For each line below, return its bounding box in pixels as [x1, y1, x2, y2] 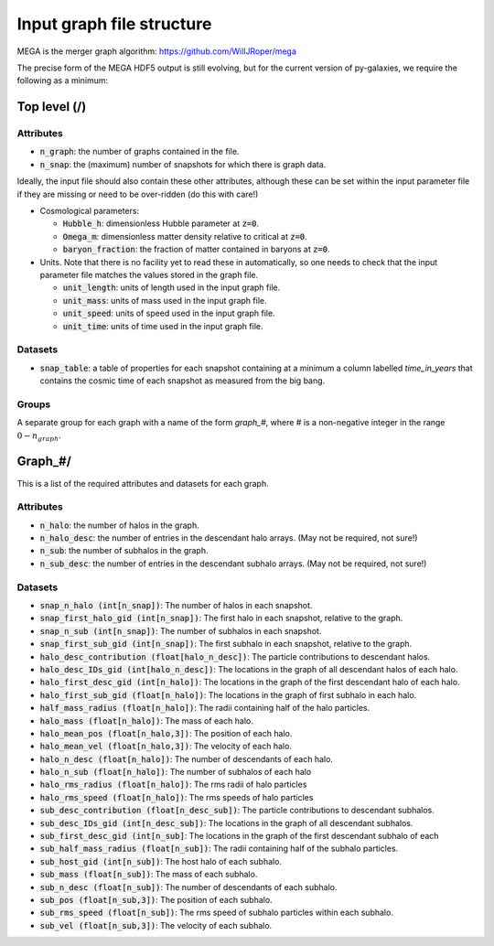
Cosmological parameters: [39, 206, 140, 217]
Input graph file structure [16, 14, 212, 34]
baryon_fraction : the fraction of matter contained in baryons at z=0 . [62, 243, 330, 255]
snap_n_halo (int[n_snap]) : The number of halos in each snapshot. [39, 599, 313, 610]
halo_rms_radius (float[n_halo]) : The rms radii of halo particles [39, 779, 307, 790]
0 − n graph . [16, 430, 61, 443]
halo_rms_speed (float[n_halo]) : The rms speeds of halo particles [39, 791, 314, 802]
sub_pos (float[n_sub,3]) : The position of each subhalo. [39, 894, 274, 905]
